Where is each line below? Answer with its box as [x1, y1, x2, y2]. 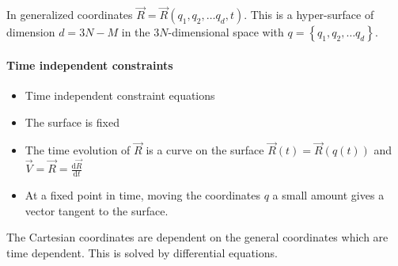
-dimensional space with [168, 24, 284, 40]
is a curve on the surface [146, 142, 264, 158]
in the [121, 24, 150, 40]
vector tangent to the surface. [25, 202, 169, 218]
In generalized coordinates [6, 6, 133, 23]
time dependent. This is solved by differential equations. [6, 244, 278, 260]
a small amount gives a [272, 186, 385, 203]
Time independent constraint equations [25, 87, 215, 104]
